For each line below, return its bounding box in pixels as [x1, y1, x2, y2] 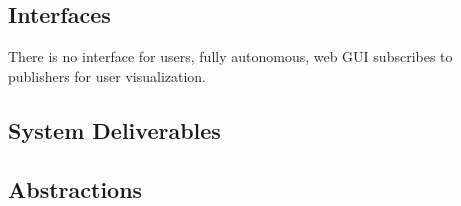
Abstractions [8, 173, 143, 204]
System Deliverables [8, 114, 221, 145]
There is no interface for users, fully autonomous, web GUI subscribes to [8, 46, 453, 67]
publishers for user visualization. [8, 65, 207, 86]
